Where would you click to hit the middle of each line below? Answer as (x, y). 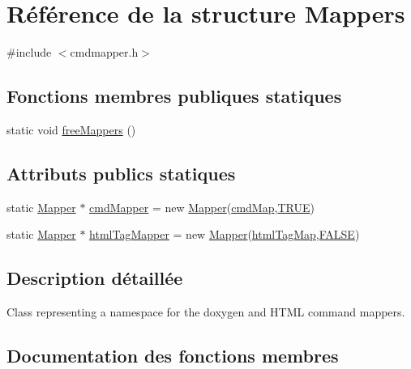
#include (29, 52)
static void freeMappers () (71, 129)
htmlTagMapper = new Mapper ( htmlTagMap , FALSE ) (225, 234)
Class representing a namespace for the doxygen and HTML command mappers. (206, 312)
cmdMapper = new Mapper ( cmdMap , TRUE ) (202, 207)
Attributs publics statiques (121, 173)
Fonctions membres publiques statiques (174, 96)
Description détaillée (95, 278)
